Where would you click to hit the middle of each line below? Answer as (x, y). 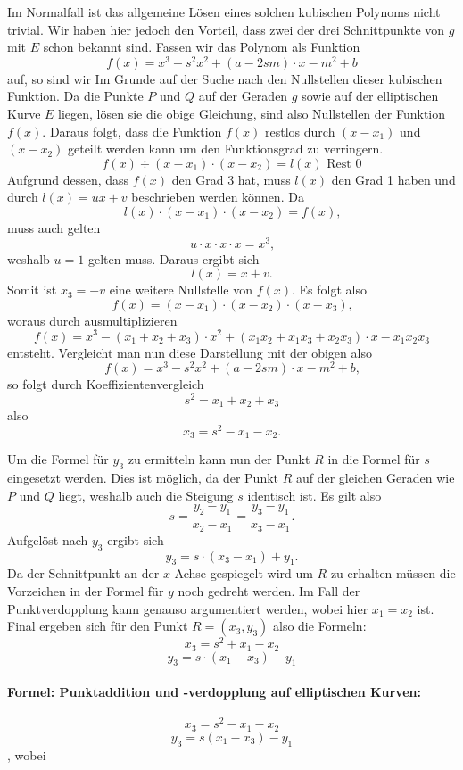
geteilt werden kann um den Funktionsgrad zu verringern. (225, 149)
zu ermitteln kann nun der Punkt (219, 459)
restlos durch (300, 131)
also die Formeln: (320, 626)
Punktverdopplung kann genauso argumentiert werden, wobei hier (188, 608)
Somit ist (32, 290)
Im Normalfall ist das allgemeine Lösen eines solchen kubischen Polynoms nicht (224, 12)
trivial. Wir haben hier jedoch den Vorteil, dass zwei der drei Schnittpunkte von (226, 29)
